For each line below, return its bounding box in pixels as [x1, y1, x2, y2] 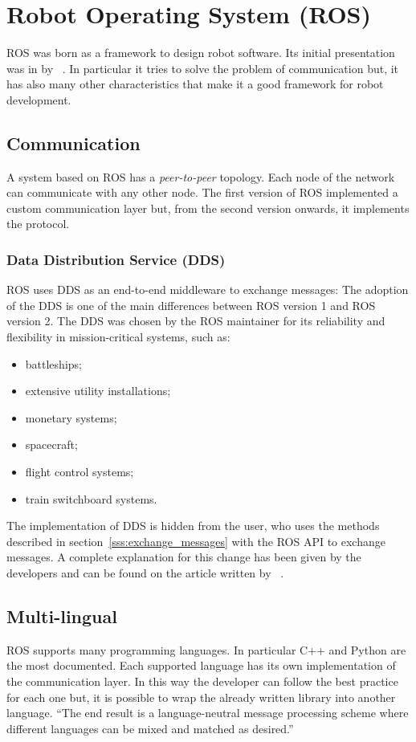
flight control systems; [25, 463, 134, 480]
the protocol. [6, 215, 70, 232]
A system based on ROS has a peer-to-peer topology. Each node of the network [6, 168, 395, 185]
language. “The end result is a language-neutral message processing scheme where [6, 704, 409, 721]
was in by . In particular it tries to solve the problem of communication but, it [6, 59, 399, 76]
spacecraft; [25, 436, 78, 453]
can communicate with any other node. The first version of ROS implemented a [6, 184, 398, 201]
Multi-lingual [6, 604, 117, 628]
